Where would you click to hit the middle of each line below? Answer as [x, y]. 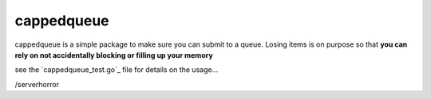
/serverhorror [37, 84]
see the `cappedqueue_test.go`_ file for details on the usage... [117, 70]
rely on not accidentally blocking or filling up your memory [114, 55]
